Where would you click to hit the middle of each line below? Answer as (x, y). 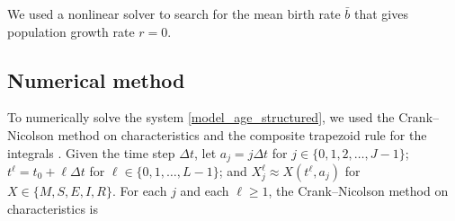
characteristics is (53, 208)
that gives (381, 13)
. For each (139, 191)
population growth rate (71, 31)
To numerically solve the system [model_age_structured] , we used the (201, 117)
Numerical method (96, 80)
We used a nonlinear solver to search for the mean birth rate (174, 13)
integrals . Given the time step (91, 152)
